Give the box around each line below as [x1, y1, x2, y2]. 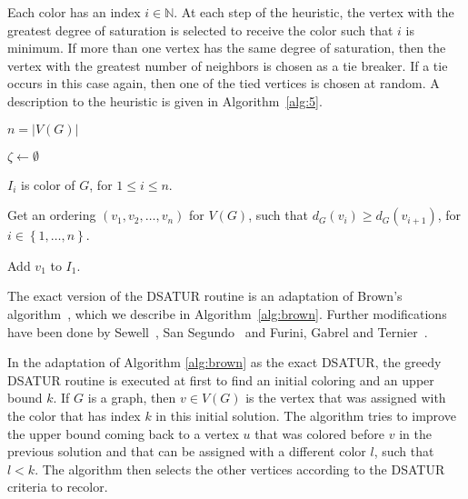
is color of [21, 175, 75, 194]
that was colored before [254, 424, 385, 443]
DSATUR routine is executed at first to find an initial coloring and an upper [7, 370, 434, 389]
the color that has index [7, 405, 141, 424]
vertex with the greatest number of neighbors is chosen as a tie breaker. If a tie [7, 55, 448, 75]
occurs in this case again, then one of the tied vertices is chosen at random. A [7, 74, 440, 93]
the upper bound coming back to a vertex [7, 424, 239, 443]
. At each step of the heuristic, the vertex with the [174, 3, 454, 21]
